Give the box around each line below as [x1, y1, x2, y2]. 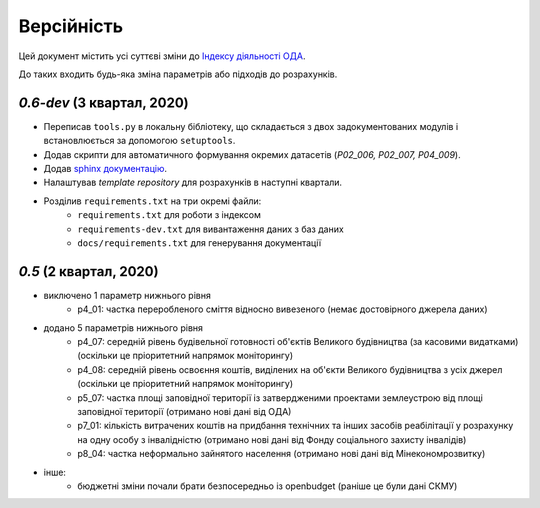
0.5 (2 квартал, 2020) [18, 263, 159, 280]
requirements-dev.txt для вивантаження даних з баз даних [77, 223, 344, 235]
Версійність [18, 15, 124, 37]
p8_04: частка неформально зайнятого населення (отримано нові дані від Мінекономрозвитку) [77, 448, 486, 460]
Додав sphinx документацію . [43, 163, 168, 175]
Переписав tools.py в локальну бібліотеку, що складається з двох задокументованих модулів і [43, 120, 459, 132]
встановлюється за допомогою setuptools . [43, 135, 236, 147]
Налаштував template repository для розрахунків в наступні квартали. [43, 176, 343, 189]
